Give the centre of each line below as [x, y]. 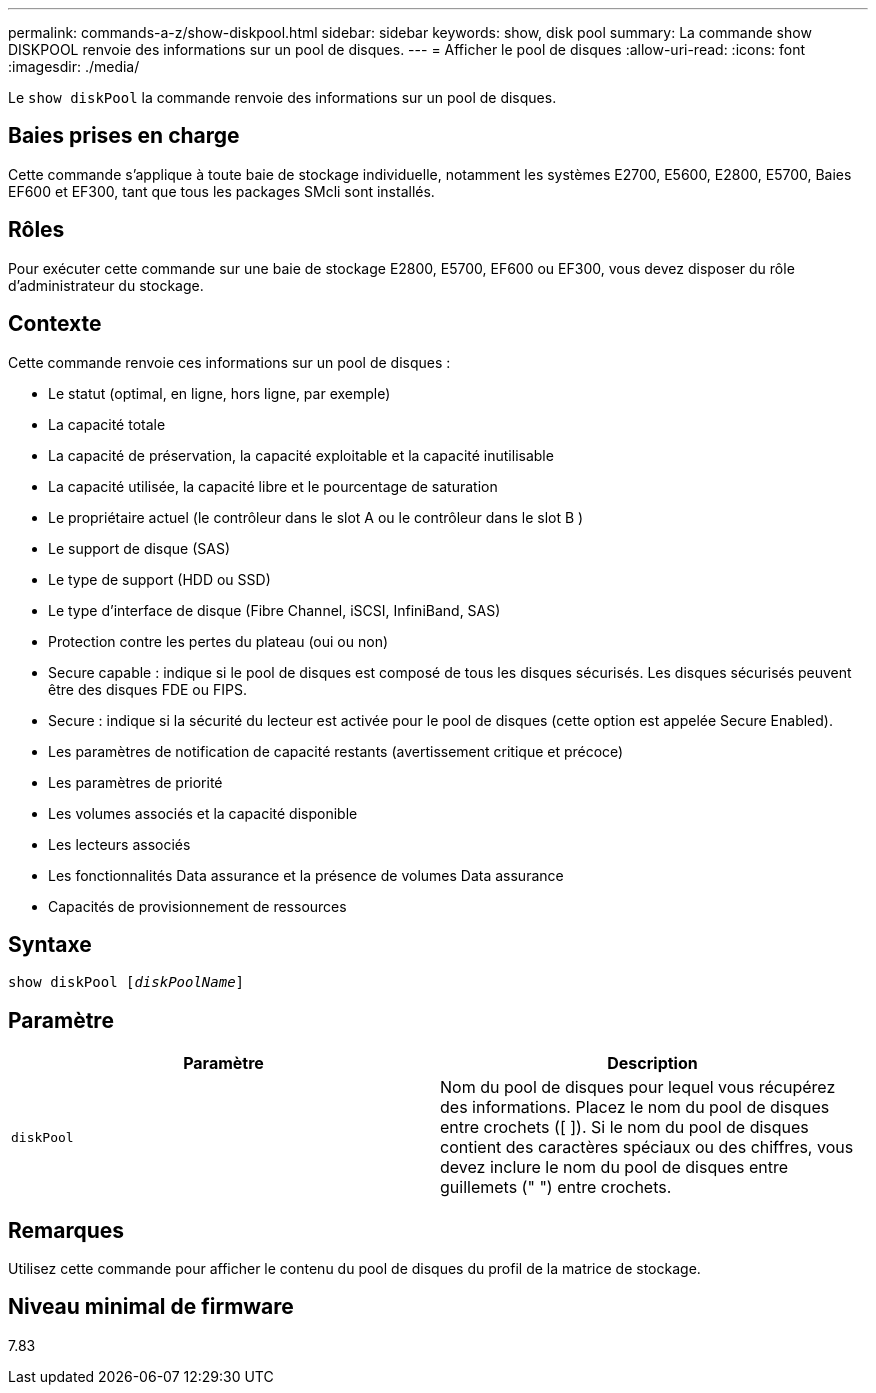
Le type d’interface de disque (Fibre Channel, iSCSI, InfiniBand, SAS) [274, 610]
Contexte [55, 324]
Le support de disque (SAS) [139, 548]
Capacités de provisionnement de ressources [197, 906]
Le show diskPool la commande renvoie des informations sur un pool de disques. [282, 97]
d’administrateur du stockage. [106, 285]
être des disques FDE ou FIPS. [147, 689]
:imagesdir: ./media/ [74, 66]
